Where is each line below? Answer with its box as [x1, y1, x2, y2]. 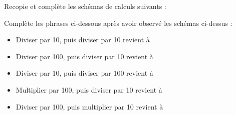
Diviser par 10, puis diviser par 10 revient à [16, 34, 150, 45]
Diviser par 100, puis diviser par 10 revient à [16, 51, 153, 61]
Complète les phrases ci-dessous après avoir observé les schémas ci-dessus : [4, 17, 232, 28]
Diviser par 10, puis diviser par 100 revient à [16, 68, 153, 78]
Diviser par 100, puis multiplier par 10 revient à [16, 101, 163, 112]
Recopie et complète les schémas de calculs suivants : [4, 1, 166, 11]
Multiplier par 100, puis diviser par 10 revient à [16, 84, 162, 95]
